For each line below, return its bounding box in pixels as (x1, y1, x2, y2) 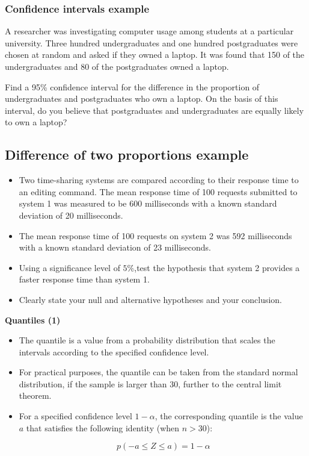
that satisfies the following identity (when (26, 421, 180, 434)
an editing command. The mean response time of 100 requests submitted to (19, 185, 298, 198)
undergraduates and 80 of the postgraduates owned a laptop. (5, 60, 229, 72)
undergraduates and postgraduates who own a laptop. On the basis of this (5, 92, 278, 105)
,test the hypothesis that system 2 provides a (134, 261, 300, 273)
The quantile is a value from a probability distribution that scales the (19, 334, 275, 346)
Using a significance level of (19, 261, 120, 273)
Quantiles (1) (5, 313, 61, 326)
